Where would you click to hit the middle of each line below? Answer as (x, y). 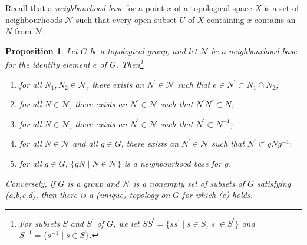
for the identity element (48, 64)
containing (226, 19)
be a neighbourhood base (254, 50)
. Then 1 (130, 64)
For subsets (39, 223)
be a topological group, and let (143, 50)
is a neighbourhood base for (173, 163)
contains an (275, 19)
